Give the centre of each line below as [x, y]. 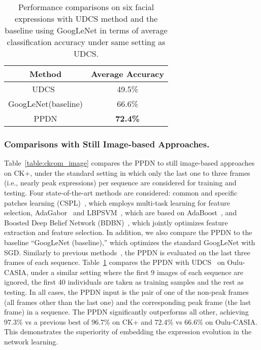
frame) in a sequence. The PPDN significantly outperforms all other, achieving [126, 312]
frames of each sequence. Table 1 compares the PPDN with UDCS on [115, 262]
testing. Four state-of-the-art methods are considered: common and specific [121, 192]
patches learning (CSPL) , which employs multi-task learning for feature [117, 202]
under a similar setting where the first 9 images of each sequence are [137, 272]
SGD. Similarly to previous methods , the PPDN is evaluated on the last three [127, 252]
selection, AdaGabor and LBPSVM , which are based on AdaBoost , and [121, 212]
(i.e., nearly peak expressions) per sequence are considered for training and [120, 183]
